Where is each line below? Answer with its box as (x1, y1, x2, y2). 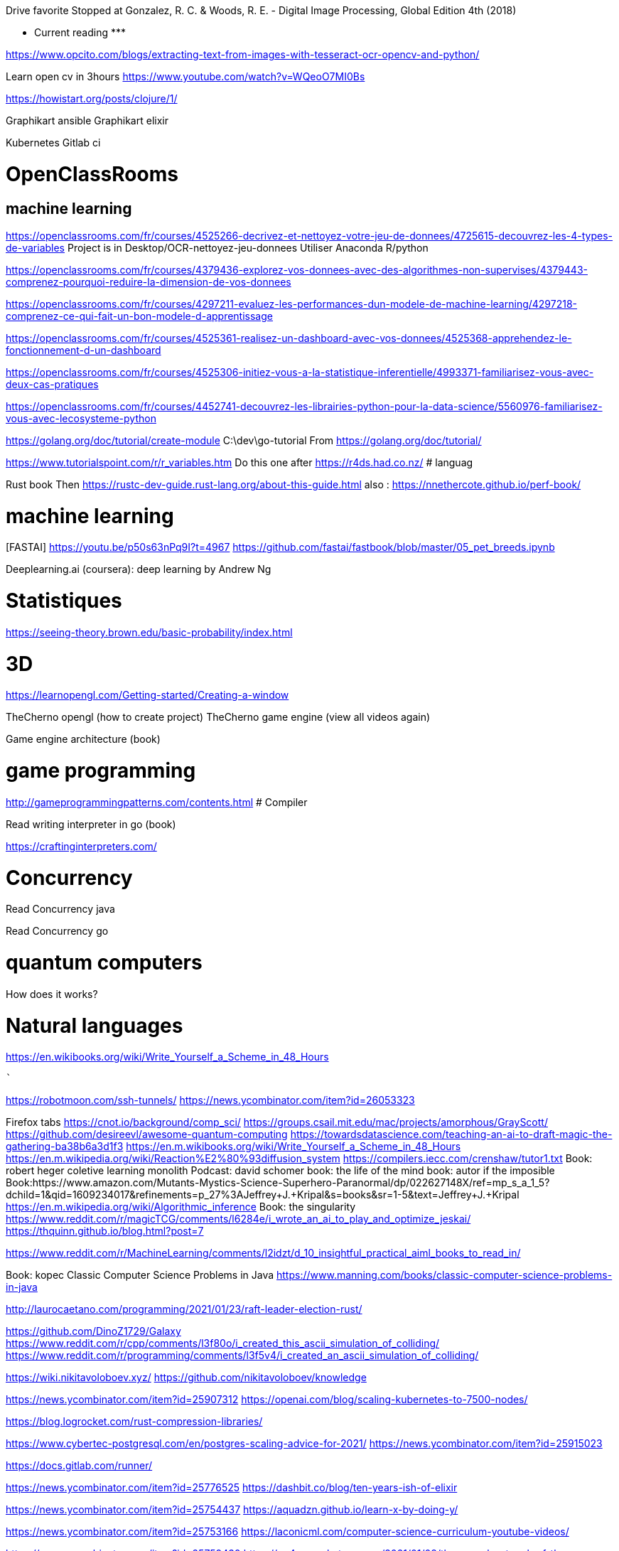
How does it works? (6, 987, 98, 1000)
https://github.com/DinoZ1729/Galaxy (6, 1325, 181, 1338)
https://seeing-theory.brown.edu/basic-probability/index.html (6, 626, 293, 638)
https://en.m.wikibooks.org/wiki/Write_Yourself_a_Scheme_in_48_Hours (126, 1140, 461, 1153)
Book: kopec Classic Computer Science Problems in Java (6, 1269, 274, 1282)
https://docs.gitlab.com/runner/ (6, 1459, 153, 1472)
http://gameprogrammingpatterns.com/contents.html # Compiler (6, 795, 308, 808)
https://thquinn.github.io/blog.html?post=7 (6, 1225, 204, 1238)
